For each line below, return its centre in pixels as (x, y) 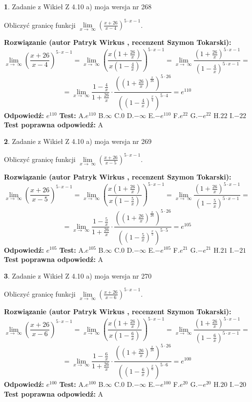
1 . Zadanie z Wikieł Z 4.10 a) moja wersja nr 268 (78, 6)
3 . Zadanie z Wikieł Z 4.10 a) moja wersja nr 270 (78, 275)
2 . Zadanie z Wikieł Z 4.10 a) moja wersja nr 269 (78, 141)
